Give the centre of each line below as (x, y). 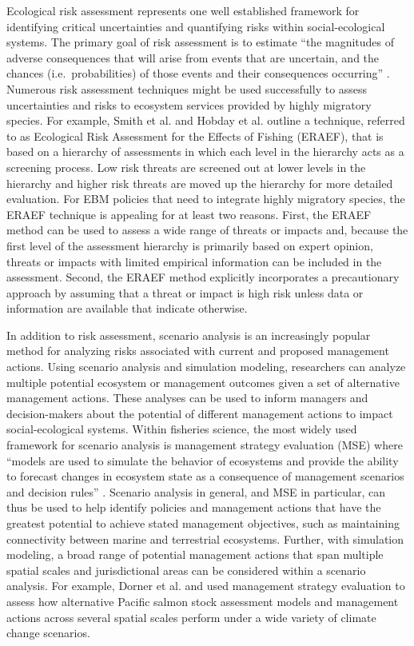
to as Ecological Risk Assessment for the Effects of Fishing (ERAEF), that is (195, 136)
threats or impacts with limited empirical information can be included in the (194, 261)
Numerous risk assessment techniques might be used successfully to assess (187, 88)
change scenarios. (48, 633)
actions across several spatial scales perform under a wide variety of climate (191, 617)
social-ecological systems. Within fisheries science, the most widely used (182, 429)
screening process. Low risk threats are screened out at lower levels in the (186, 167)
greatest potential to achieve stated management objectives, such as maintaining (203, 523)
